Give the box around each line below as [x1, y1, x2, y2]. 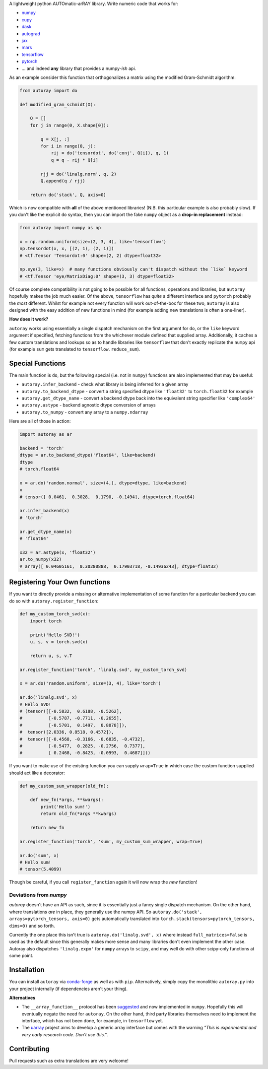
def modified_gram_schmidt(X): [19, 102, 96, 107]
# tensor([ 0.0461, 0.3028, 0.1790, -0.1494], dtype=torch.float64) [19, 494, 196, 500]
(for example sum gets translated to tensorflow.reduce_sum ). [9, 346, 140, 352]
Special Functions [9, 359, 66, 367]
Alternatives [9, 995, 36, 1001]
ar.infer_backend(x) [19, 508, 69, 514]
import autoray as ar [19, 432, 72, 437]
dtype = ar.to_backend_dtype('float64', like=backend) [19, 452, 156, 458]
